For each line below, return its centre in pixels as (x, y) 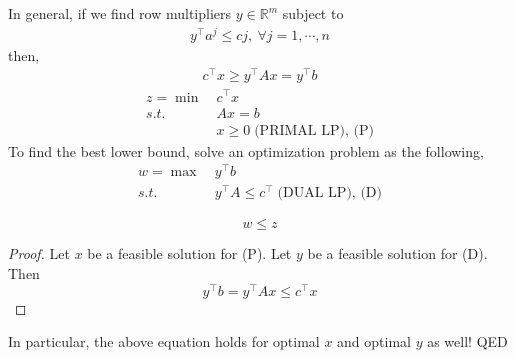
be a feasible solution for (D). (397, 253)
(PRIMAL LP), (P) (314, 130)
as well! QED (467, 341)
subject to (313, 13)
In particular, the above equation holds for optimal (164, 341)
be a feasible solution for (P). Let (189, 253)
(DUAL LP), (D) (329, 193)
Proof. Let (39, 253)
